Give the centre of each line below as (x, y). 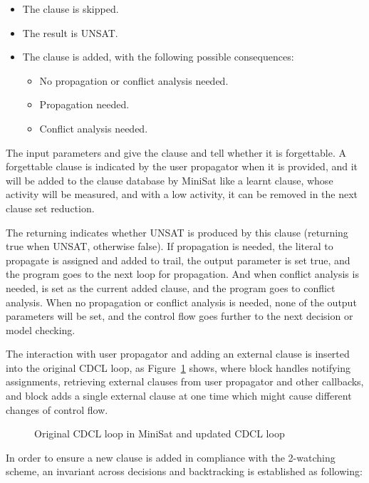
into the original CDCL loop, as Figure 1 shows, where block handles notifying (178, 367)
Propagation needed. (84, 104)
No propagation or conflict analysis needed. (134, 80)
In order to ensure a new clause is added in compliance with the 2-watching (171, 457)
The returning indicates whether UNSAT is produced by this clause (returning (177, 232)
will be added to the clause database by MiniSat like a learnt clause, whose (170, 180)
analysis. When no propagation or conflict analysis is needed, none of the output (181, 302)
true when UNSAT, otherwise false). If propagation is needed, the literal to (170, 246)
